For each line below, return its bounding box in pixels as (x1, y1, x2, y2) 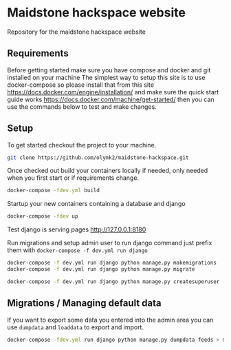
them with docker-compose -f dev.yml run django (7, 246, 148, 254)
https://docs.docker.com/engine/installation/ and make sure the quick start (7, 87, 219, 96)
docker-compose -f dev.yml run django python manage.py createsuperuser (7, 278, 220, 285)
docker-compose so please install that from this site (7, 81, 155, 89)
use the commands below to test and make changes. (7, 102, 157, 111)
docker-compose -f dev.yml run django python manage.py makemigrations (7, 260, 217, 267)
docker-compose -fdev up (7, 213, 78, 220)
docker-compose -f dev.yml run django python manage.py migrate (7, 266, 195, 273)
